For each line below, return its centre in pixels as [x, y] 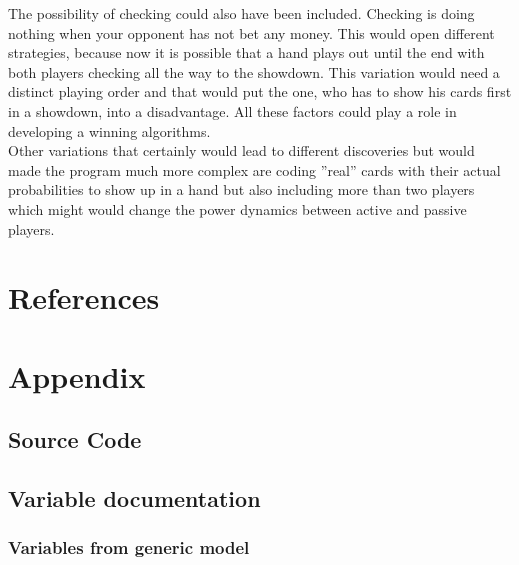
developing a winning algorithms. [109, 130]
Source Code [75, 439]
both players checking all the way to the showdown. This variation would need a [254, 71]
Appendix [77, 375]
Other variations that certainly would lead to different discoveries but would [241, 150]
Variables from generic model [129, 547]
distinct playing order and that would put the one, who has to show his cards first [260, 91]
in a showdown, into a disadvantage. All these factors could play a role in [232, 110]
